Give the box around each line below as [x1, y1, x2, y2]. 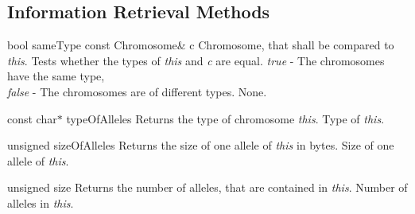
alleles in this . [7, 194, 74, 211]
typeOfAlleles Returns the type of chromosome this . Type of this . [66, 110, 385, 126]
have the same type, [7, 68, 105, 84]
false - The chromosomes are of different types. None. [7, 83, 267, 99]
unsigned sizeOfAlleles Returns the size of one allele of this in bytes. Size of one [7, 137, 394, 154]
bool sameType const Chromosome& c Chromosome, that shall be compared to [7, 37, 394, 53]
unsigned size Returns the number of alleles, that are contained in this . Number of [7, 179, 408, 196]
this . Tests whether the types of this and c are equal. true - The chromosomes [7, 52, 385, 68]
